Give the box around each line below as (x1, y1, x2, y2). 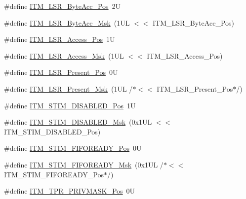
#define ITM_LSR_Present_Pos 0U (4, 67, 118, 77)
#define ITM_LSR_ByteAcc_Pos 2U (4, 1, 121, 11)
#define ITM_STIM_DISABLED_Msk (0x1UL (4, 117, 152, 127)
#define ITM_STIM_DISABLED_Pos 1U (4, 100, 136, 110)
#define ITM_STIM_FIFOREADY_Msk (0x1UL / (4, 159, 164, 169)
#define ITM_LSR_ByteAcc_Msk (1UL (4, 17, 130, 28)
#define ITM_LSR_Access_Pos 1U (4, 34, 115, 44)
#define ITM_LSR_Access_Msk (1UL (4, 50, 124, 61)
